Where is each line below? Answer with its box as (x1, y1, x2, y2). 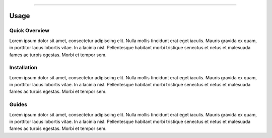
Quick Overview (9, 27, 50, 34)
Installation (9, 64, 38, 71)
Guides (9, 101, 28, 108)
